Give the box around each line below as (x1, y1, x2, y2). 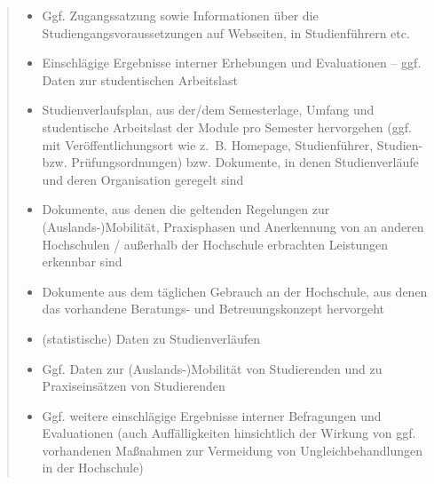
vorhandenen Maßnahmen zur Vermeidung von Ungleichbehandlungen (42, 440, 422, 459)
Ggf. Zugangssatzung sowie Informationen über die (42, 6, 319, 24)
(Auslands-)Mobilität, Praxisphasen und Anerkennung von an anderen (42, 217, 424, 235)
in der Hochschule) (42, 458, 144, 477)
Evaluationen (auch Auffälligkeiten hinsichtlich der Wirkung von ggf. (42, 424, 416, 442)
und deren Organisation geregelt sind (42, 170, 244, 188)
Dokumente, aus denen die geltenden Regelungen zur (42, 200, 330, 218)
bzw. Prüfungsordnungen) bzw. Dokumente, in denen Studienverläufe (42, 153, 419, 171)
